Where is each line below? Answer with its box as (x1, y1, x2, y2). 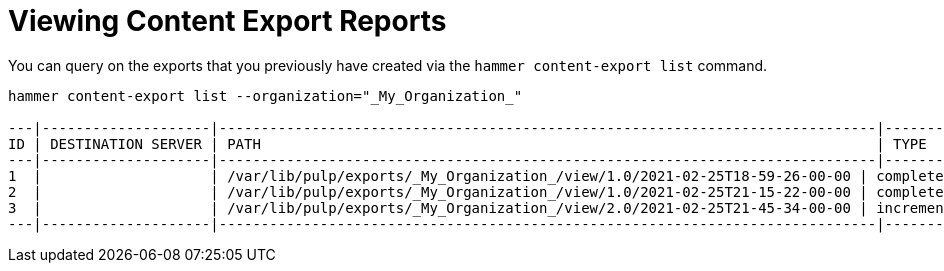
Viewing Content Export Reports (8, 4, 447, 38)
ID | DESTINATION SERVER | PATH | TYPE (8, 135, 927, 152)
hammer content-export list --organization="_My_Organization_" (8, 87, 523, 104)
